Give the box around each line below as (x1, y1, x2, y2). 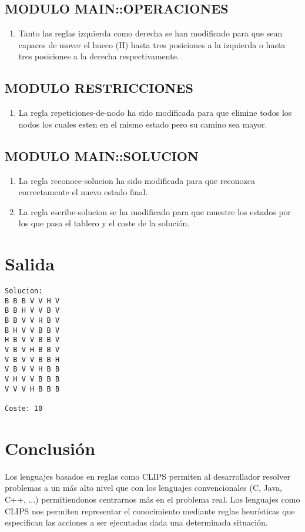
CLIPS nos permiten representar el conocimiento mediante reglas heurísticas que (5, 504, 295, 517)
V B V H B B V (5, 346, 60, 354)
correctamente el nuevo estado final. (18, 186, 148, 198)
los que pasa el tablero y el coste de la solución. (18, 217, 190, 229)
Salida (5, 252, 55, 276)
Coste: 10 (5, 404, 43, 413)
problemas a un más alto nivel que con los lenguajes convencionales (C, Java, (5, 481, 282, 494)
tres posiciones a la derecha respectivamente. (18, 50, 179, 62)
